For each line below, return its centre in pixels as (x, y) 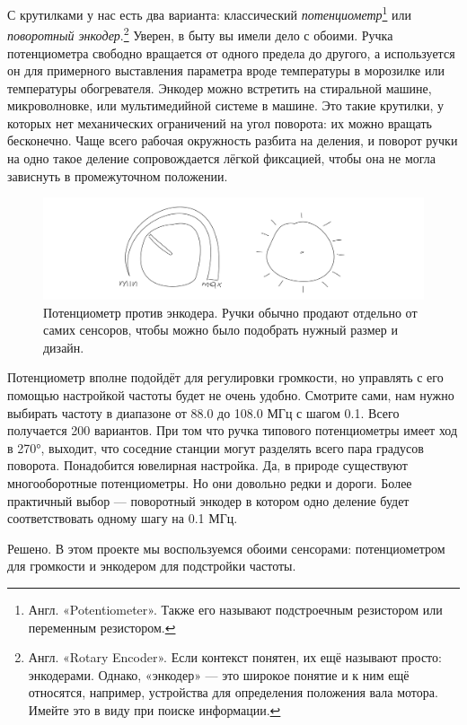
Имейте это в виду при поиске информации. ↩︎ (154, 709)
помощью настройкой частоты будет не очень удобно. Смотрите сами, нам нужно (231, 395)
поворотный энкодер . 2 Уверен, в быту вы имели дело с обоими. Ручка (200, 34)
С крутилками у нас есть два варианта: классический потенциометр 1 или (210, 13)
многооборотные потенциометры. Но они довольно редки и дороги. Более (210, 483)
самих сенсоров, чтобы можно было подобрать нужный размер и (220, 330)
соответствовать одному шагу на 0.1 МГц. (123, 518)
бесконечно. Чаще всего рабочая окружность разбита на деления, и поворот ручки (233, 140)
